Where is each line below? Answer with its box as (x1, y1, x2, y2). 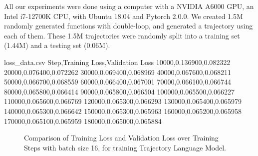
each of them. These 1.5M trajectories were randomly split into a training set (4, 30, 240, 40)
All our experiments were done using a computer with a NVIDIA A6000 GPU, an (4, 1, 254, 11)
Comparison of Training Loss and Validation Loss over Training (24, 132, 219, 143)
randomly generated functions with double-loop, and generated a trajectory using (4, 20, 253, 31)
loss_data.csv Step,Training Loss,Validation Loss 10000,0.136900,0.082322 (4, 56, 231, 67)
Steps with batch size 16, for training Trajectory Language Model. (24, 142, 226, 152)
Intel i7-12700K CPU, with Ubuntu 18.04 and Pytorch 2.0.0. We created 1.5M (4, 10, 243, 21)
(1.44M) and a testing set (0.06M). (4, 40, 110, 50)
